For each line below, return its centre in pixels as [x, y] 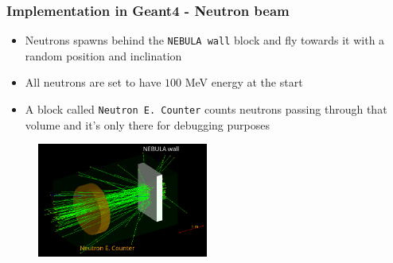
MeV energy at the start [244, 82]
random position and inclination [103, 55]
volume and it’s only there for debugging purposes [148, 124]
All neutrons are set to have [93, 82]
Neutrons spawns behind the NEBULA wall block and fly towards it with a [205, 40]
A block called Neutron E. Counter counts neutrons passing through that [206, 109]
